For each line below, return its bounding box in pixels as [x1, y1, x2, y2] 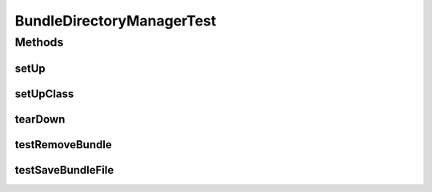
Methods [14, 35, 64, 49]
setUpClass [14, 87, 74, 100]
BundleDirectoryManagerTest [14, 12, 217, 29]
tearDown [14, 112, 66, 126]
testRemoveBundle [14, 138, 112, 151]
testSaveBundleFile [14, 163, 114, 177]
